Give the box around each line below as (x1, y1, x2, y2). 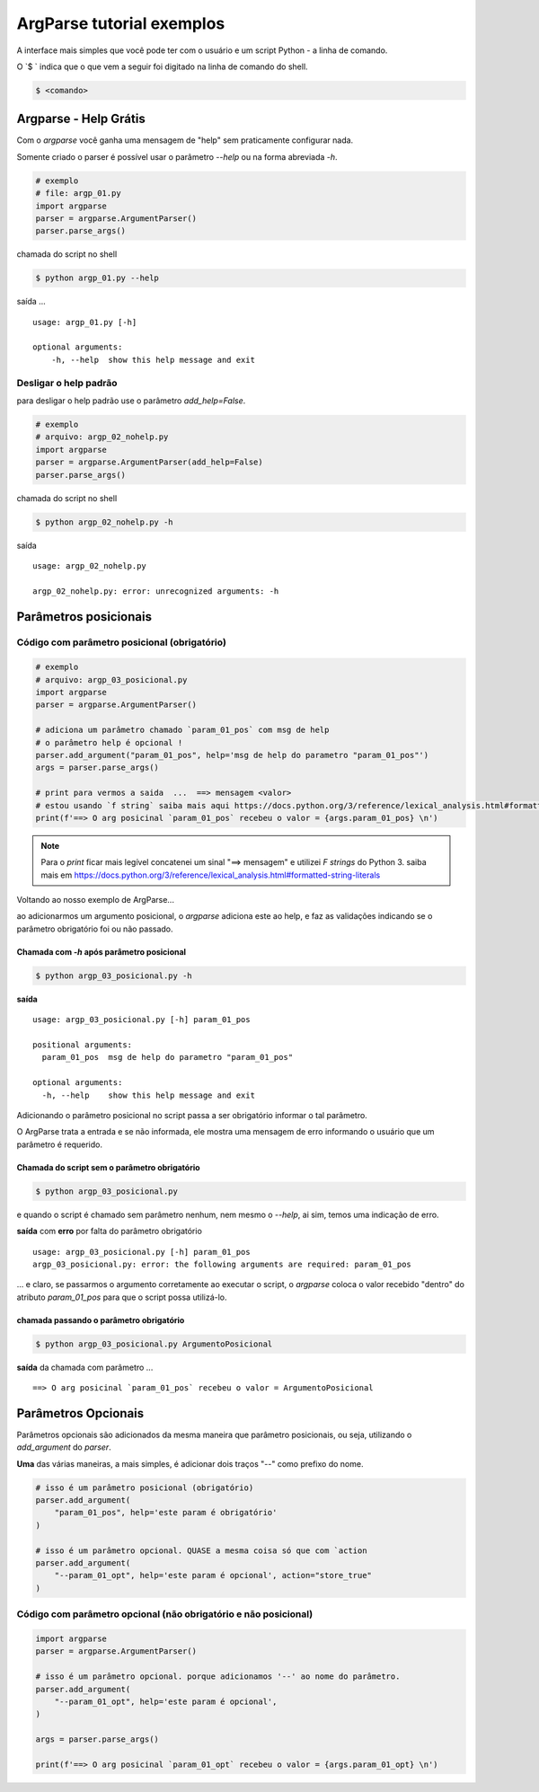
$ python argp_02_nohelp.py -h (35, 516, 174, 527)
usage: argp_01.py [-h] (32, 317, 137, 327)
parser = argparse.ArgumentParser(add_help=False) (35, 457, 264, 467)
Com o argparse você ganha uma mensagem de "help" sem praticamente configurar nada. (16, 135, 354, 146)
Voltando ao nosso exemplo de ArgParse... (16, 895, 175, 905)
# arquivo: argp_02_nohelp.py (35, 432, 169, 442)
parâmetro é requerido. (16, 1139, 103, 1150)
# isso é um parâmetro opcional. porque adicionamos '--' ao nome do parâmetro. (35, 1672, 401, 1682)
